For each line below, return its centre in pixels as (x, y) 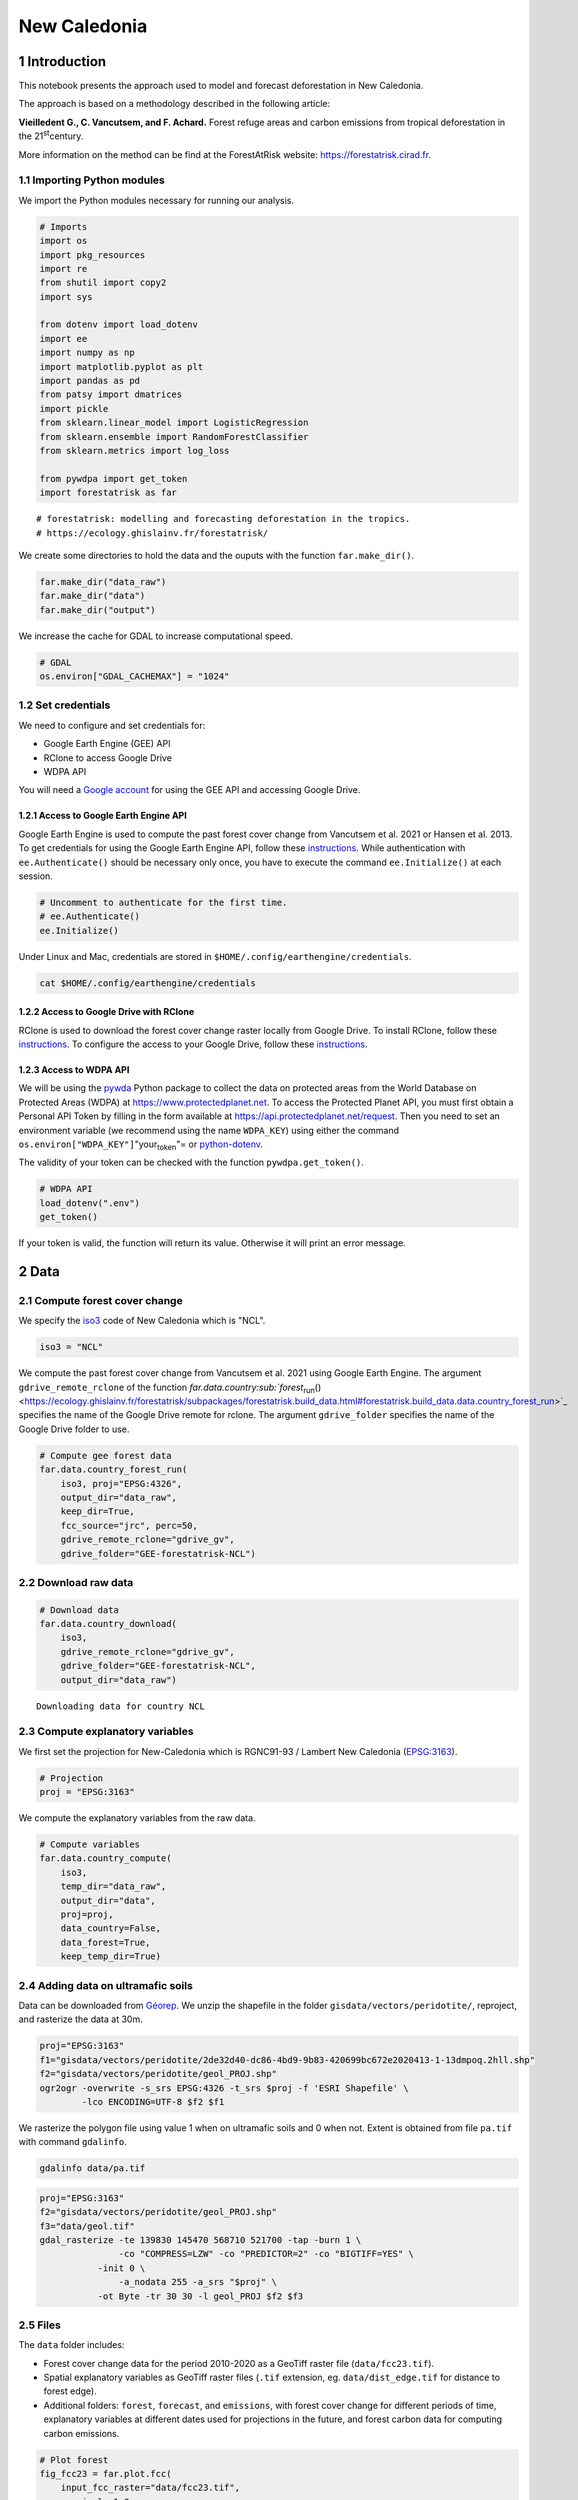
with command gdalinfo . (72, 2142)
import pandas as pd (89, 381)
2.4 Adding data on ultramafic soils (106, 1985)
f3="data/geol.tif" (87, 2226)
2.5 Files (40, 2325)
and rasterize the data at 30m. (81, 2019)
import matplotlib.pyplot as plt (121, 366)
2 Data (39, 1271)
